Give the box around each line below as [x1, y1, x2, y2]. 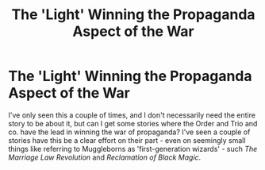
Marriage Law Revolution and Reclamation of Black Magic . [8, 153, 202, 162]
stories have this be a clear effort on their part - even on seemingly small [8, 135, 246, 145]
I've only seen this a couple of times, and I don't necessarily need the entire [8, 110, 256, 120]
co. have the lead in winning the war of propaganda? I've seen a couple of [8, 127, 251, 137]
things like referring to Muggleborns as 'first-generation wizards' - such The [8, 144, 258, 153]
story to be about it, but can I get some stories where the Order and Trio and [8, 118, 258, 128]
